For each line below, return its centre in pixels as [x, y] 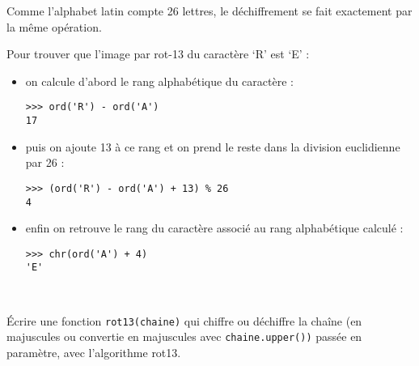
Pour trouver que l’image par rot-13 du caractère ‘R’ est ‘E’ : [158, 54]
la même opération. [54, 26]
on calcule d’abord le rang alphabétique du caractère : [159, 81]
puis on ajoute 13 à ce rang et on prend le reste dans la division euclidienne [213, 146]
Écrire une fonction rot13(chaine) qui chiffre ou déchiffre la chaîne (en [184, 320]
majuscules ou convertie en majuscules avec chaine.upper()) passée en [184, 336]
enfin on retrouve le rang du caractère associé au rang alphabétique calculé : [214, 228]
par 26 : [45, 162]
